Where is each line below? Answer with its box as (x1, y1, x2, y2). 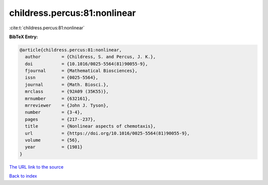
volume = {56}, (25, 137, 80, 143)
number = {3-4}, (25, 110, 83, 115)
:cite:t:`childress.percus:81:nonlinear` (9, 25, 85, 31)
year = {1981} (25, 144, 83, 150)
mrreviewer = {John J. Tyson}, (25, 103, 109, 109)
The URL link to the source (9, 164, 64, 170)
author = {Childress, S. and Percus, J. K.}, (25, 54, 156, 60)
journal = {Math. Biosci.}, (25, 82, 109, 87)
